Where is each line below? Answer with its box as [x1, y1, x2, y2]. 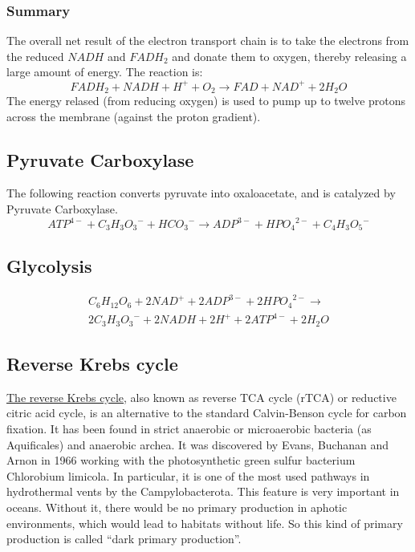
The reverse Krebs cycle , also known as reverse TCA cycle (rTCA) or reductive [6, 388, 397, 405]
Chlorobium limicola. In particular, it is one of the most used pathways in [6, 467, 370, 484]
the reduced [6, 47, 64, 64]
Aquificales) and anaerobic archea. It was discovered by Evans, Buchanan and [6, 436, 389, 453]
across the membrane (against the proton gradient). [6, 108, 261, 124]
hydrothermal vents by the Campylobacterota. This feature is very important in [6, 483, 400, 500]
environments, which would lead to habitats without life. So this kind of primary [6, 514, 403, 531]
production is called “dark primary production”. [6, 530, 242, 547]
